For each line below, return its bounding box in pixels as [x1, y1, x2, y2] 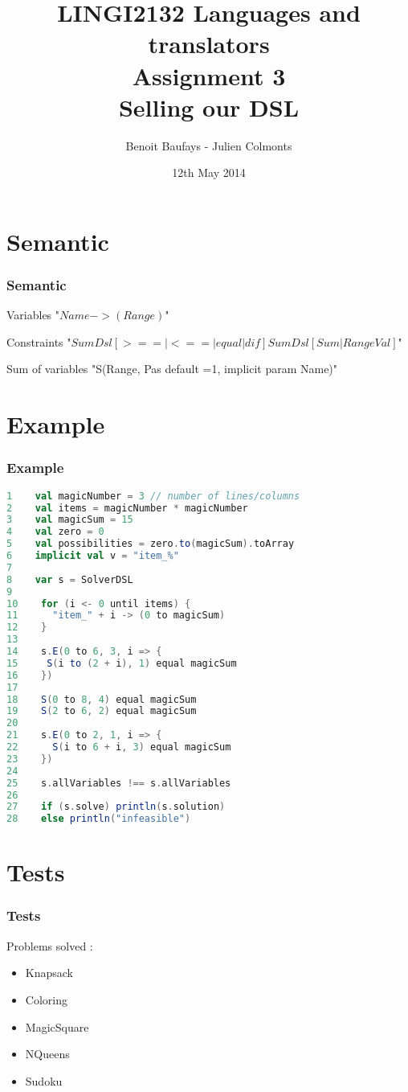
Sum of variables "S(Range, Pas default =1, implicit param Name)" [6, 360, 338, 377]
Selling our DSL [118, 90, 300, 123]
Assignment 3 [132, 59, 286, 92]
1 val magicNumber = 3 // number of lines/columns [6, 490, 300, 502]
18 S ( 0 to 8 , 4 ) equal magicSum [6, 693, 197, 705]
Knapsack [25, 964, 73, 981]
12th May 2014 [172, 164, 246, 181]
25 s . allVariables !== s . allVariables [6, 777, 231, 789]
